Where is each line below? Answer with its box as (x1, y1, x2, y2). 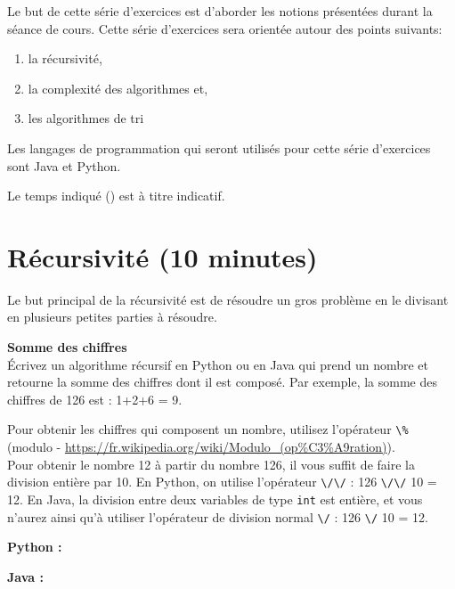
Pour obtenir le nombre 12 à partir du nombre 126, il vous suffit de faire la (7, 454, 415, 473)
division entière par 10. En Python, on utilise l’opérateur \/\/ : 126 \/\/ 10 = (7, 472, 437, 491)
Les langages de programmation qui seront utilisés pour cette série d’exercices (7, 138, 431, 157)
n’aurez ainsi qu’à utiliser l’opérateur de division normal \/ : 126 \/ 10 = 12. (7, 507, 428, 526)
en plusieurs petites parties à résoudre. (7, 307, 217, 326)
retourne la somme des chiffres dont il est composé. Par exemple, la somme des (7, 372, 437, 391)
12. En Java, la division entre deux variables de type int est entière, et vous (7, 489, 423, 508)
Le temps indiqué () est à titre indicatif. (7, 186, 225, 205)
